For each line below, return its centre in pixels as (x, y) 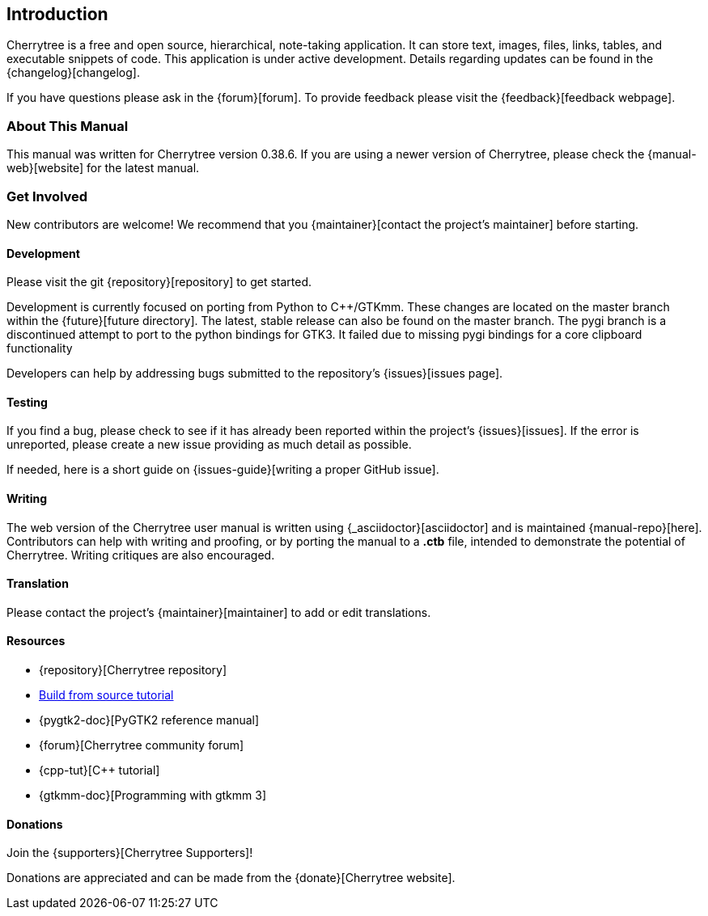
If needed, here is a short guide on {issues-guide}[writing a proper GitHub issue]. (223, 470)
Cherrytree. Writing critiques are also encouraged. (141, 555)
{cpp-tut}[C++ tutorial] (100, 770)
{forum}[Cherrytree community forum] (142, 745)
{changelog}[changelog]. (73, 73)
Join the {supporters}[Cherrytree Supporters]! (130, 853)
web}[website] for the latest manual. (103, 168)
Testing (27, 402)
